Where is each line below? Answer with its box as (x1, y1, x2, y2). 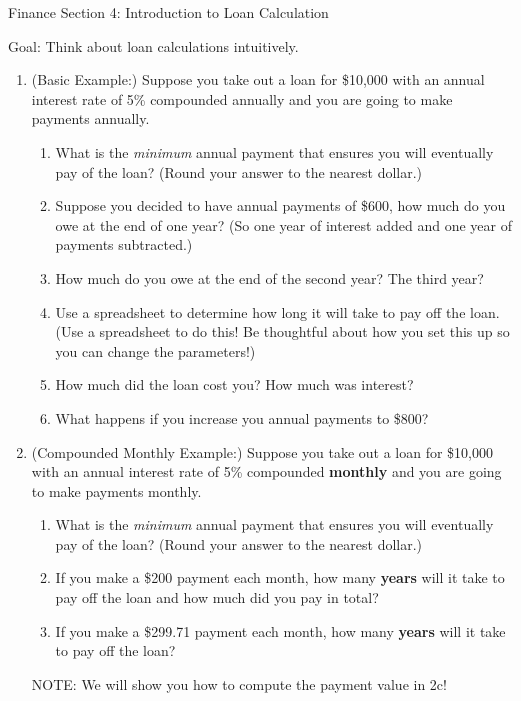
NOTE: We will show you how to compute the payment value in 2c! (31, 673, 447, 694)
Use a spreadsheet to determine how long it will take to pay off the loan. (55, 301, 500, 322)
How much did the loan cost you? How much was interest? (55, 374, 414, 395)
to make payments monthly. (31, 480, 202, 501)
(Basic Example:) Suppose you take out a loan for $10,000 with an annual (31, 69, 485, 90)
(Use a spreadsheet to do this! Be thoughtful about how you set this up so (55, 321, 510, 342)
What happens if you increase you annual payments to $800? (55, 407, 429, 428)
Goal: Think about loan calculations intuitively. (8, 35, 299, 56)
